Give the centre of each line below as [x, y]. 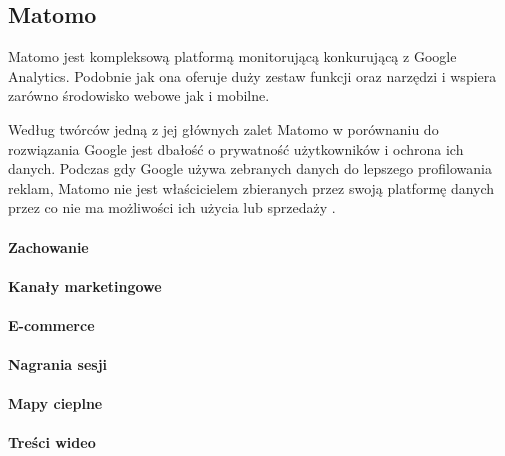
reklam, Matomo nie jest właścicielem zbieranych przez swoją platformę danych [251, 187]
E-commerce [51, 324]
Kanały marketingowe [85, 285]
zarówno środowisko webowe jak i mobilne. [139, 95]
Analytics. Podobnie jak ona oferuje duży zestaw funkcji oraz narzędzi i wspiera [252, 75]
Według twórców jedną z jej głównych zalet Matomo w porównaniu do [223, 128]
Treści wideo [52, 442]
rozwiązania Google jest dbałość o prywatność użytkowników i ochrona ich [236, 148]
